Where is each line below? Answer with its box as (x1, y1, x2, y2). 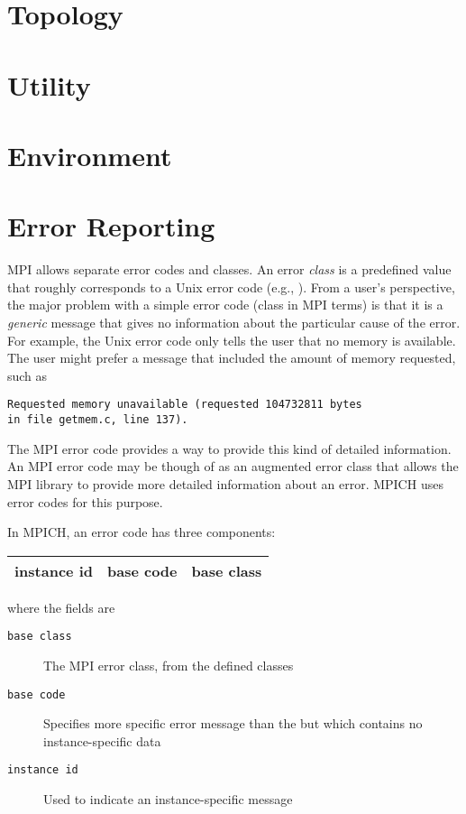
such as (7, 365, 48, 384)
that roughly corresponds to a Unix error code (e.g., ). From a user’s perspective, (7, 277, 455, 296)
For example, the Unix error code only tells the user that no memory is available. (7, 330, 456, 349)
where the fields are (7, 597, 115, 616)
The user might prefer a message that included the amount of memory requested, (7, 348, 456, 367)
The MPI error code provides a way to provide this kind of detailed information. (7, 439, 452, 458)
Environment (7, 136, 172, 173)
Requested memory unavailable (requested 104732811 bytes (7, 398, 362, 412)
